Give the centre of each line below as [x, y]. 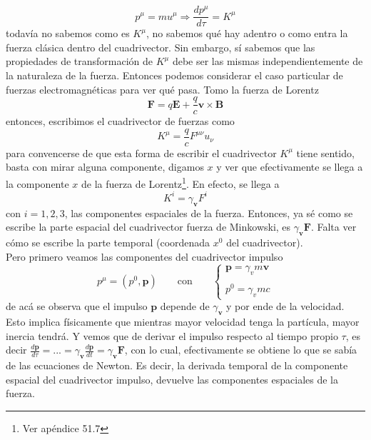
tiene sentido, [325, 152]
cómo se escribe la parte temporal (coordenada [108, 242]
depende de [185, 306]
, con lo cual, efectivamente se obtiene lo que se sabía [241, 350]
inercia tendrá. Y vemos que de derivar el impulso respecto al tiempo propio [172, 335]
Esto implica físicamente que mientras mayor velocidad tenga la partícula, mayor [183, 322]
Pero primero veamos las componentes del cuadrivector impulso [144, 256]
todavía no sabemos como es [68, 33]
